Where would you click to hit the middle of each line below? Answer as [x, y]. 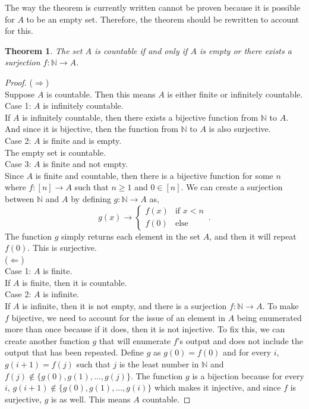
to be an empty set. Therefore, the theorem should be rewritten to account [163, 19]
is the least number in [159, 364]
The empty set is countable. [56, 152]
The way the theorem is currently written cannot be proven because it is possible [153, 7]
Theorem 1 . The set [44, 50]
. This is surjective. [62, 248]
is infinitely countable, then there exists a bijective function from [140, 117]
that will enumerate [135, 340]
